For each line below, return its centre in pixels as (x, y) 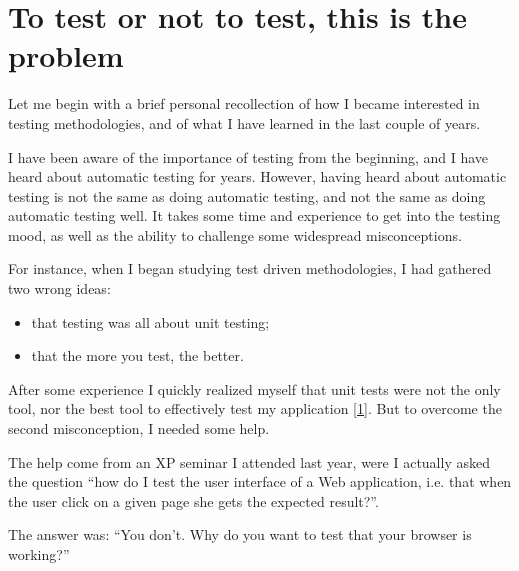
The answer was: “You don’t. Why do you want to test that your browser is (240, 534)
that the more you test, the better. (137, 355)
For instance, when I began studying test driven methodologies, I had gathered (250, 268)
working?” (39, 554)
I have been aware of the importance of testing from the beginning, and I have (248, 156)
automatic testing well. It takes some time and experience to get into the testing (254, 215)
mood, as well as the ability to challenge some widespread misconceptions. (235, 234)
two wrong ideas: (59, 288)
